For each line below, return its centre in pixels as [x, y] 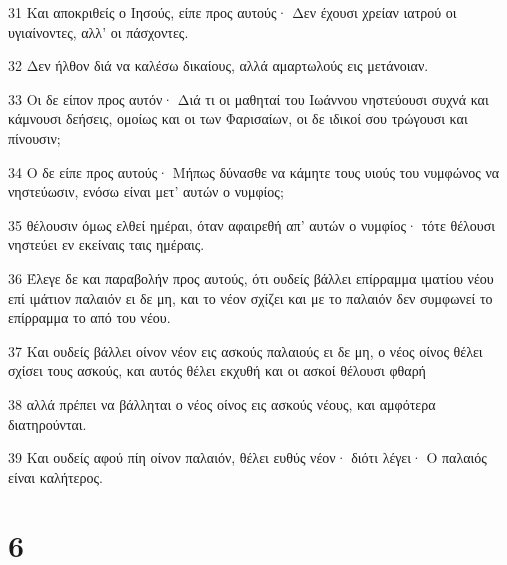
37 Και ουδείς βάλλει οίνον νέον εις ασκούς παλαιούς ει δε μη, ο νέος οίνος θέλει [245, 350]
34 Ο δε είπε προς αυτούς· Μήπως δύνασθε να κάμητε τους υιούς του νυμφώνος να [254, 171]
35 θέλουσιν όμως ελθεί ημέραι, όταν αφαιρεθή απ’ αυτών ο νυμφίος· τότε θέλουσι [252, 224]
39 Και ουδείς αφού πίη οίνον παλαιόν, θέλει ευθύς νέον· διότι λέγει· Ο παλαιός [247, 457]
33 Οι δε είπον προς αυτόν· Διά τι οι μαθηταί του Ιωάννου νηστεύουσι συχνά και [248, 98]
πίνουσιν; [34, 137]
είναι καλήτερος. [55, 476]
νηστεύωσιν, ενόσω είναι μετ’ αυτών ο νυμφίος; [146, 191]
